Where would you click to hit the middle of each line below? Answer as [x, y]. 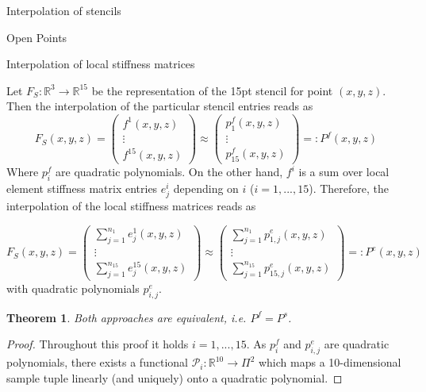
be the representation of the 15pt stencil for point [212, 90]
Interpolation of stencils [64, 10]
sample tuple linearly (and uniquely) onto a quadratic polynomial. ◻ [175, 377]
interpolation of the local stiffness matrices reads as [131, 206]
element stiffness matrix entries [82, 188]
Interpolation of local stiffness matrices [101, 64]
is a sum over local [344, 172]
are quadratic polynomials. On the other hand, [169, 172]
